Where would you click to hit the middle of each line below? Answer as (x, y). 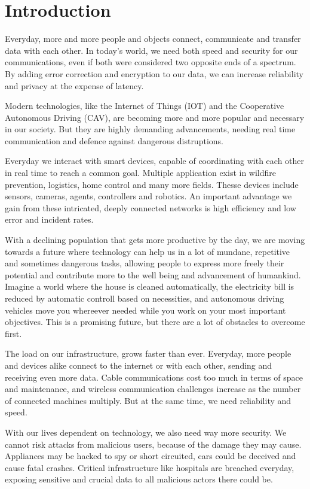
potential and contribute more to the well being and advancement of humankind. (153, 274)
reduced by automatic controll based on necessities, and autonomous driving (145, 298)
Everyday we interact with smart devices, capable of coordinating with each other (155, 161)
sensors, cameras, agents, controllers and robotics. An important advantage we (148, 196)
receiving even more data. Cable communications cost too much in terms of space (154, 377)
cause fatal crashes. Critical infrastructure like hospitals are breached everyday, (150, 467)
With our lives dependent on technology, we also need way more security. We (146, 432)
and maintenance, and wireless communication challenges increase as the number (153, 389)
